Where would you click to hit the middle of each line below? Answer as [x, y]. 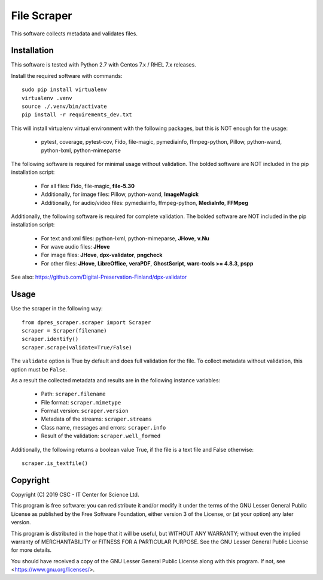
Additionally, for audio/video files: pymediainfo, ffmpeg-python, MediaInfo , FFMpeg [144, 203]
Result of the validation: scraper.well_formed [101, 436]
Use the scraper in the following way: [57, 309]
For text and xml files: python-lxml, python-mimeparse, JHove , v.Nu [125, 238]
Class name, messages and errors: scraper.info [103, 427]
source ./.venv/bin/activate [64, 107]
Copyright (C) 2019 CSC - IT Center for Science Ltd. [75, 494]
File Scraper [42, 16]
